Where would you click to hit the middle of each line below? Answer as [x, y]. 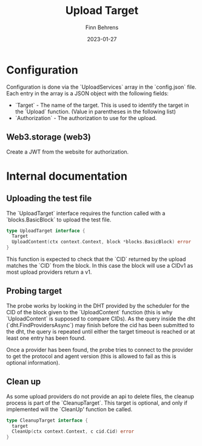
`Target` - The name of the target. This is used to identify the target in [102, 105]
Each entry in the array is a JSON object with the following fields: [87, 93]
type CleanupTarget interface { [47, 420]
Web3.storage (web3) [49, 137]
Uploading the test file [49, 199]
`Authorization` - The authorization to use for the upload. [86, 118]
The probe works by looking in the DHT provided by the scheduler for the [98, 306]
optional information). [33, 362]
